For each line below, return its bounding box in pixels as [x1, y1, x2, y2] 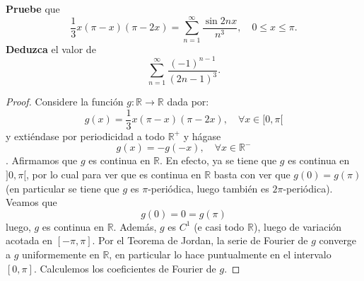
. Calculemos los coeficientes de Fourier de [33, 260, 216, 275]
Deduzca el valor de [6, 41, 96, 56]
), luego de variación [253, 219, 342, 234]
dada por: [167, 94, 209, 109]
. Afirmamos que [6, 153, 78, 168]
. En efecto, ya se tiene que [160, 153, 277, 168]
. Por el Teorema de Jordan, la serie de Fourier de [92, 233, 308, 248]
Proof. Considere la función [6, 94, 124, 109]
